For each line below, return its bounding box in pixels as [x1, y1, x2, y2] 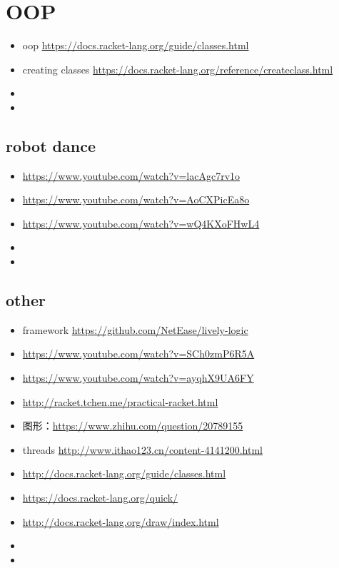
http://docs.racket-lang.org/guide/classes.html [22, 466, 226, 481]
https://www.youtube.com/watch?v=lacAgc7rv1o [22, 168, 241, 183]
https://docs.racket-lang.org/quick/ [22, 490, 178, 505]
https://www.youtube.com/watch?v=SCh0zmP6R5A [22, 346, 255, 361]
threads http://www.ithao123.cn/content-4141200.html [22, 442, 263, 457]
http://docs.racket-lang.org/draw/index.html [22, 514, 219, 529]
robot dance [6, 134, 96, 156]
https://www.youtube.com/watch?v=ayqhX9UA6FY [22, 370, 254, 385]
